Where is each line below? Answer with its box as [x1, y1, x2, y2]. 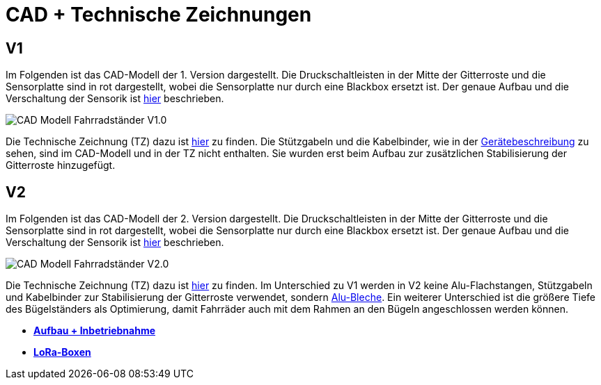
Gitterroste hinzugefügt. [6, 159, 116, 172]
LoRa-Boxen [33, 346, 91, 359]
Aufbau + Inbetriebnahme [33, 325, 156, 337]
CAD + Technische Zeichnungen [6, 3, 312, 26]
